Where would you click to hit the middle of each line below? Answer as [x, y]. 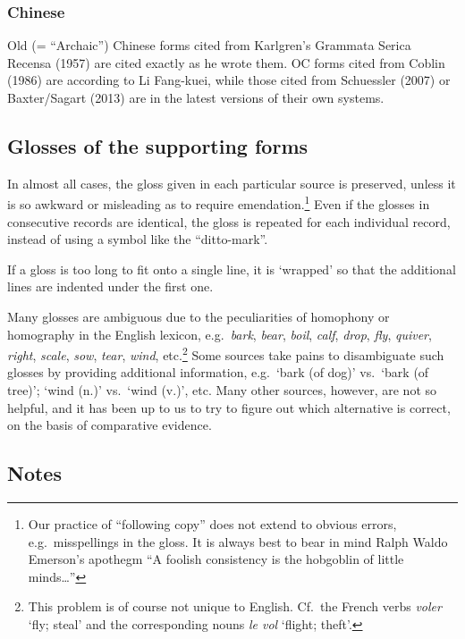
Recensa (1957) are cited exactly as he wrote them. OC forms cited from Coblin [226, 62]
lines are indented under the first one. [110, 286]
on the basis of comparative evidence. [110, 425]
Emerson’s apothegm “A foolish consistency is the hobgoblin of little [216, 559]
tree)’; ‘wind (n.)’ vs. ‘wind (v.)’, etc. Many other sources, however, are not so [222, 390]
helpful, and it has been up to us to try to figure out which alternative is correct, [229, 407]
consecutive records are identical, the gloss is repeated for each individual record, [229, 221]
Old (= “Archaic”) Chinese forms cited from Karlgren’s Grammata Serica [209, 45]
